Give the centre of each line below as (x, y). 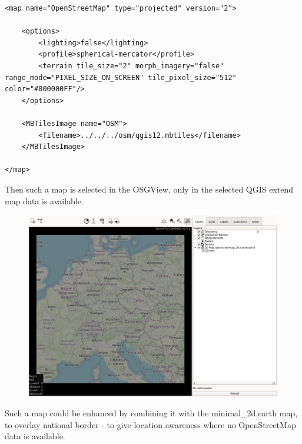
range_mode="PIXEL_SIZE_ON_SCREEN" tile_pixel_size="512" (121, 77)
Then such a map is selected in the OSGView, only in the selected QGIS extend (149, 189)
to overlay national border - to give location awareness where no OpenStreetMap (150, 424)
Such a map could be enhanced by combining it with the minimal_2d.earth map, (151, 413)
